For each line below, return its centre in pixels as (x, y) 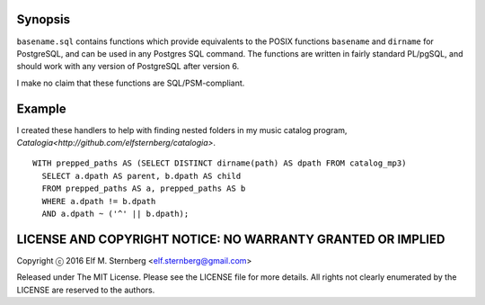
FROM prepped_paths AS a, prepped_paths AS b (144, 188)
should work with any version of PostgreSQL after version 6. (128, 67)
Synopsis (44, 19)
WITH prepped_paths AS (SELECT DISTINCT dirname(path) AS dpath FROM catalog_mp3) (220, 163)
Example (41, 108)
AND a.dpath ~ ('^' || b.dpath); (115, 213)
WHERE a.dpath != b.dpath (99, 201)
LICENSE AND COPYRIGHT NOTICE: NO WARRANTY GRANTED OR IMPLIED (231, 239)
